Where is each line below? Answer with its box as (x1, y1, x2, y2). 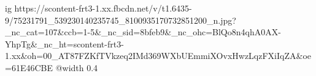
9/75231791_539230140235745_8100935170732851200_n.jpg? (5, 13, 236, 26)
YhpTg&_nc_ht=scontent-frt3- (5, 37, 124, 50)
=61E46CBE (5, 61, 53, 74)
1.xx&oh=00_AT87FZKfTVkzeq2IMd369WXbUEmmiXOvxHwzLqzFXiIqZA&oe (5, 49, 311, 62)
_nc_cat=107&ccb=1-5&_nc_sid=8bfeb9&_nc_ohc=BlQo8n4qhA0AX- (5, 26, 281, 38)
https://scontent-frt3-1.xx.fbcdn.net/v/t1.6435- (14, 2, 192, 14)
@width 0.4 (55, 61, 98, 74)
